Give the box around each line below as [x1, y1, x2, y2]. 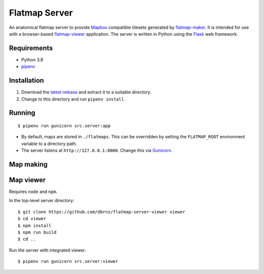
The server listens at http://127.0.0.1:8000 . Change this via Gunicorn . [21, 148, 173, 153]
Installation [9, 76, 44, 85]
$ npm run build [18, 230, 57, 235]
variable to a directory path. [21, 141, 77, 147]
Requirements [9, 44, 53, 52]
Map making [9, 160, 48, 169]
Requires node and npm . [9, 189, 58, 195]
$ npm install [18, 223, 51, 228]
